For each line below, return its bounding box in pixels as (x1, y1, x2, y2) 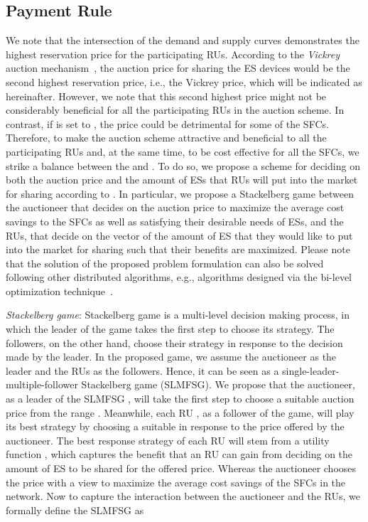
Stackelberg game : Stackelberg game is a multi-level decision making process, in (6, 307, 350, 322)
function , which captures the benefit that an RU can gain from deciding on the (6, 447, 353, 462)
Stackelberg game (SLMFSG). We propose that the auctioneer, (81, 377, 355, 392)
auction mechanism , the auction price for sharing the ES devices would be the (6, 60, 350, 75)
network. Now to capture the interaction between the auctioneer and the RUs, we (6, 489, 360, 504)
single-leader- (282, 363, 340, 378)
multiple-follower (6, 377, 78, 392)
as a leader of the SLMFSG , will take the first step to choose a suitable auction (6, 391, 355, 406)
